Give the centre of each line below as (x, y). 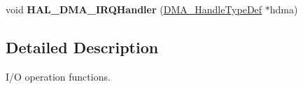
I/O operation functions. (58, 76)
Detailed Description (82, 47)
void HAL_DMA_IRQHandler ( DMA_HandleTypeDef (134, 9)
